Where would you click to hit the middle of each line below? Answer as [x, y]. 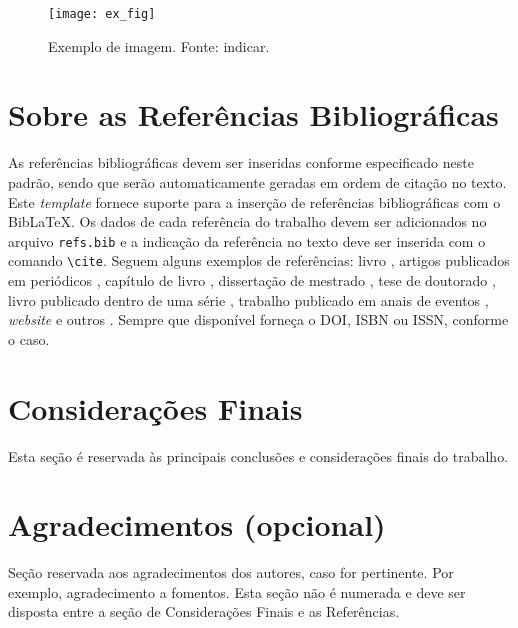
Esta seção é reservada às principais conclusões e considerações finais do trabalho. [258, 455]
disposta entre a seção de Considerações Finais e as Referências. [204, 611]
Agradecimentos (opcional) [197, 524]
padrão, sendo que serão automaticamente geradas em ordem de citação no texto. [257, 181]
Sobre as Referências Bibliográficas [253, 114]
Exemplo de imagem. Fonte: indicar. [159, 45]
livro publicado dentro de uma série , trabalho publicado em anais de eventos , [248, 299]
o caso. [29, 338]
